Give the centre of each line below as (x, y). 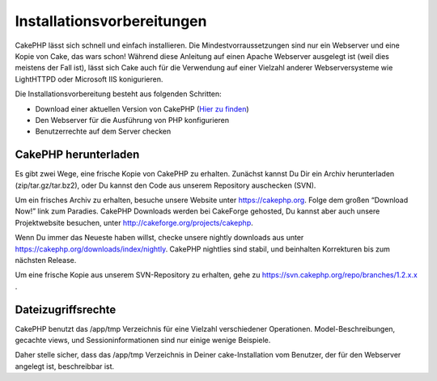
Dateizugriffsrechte (66, 309)
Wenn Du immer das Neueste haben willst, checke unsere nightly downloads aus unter (159, 238)
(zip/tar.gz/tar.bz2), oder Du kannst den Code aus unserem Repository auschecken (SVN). (165, 185)
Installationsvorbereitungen (111, 21)
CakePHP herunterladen (77, 155)
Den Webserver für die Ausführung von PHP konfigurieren (132, 120)
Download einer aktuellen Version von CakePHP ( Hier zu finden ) (142, 108)
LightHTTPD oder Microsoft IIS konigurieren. (89, 79)
